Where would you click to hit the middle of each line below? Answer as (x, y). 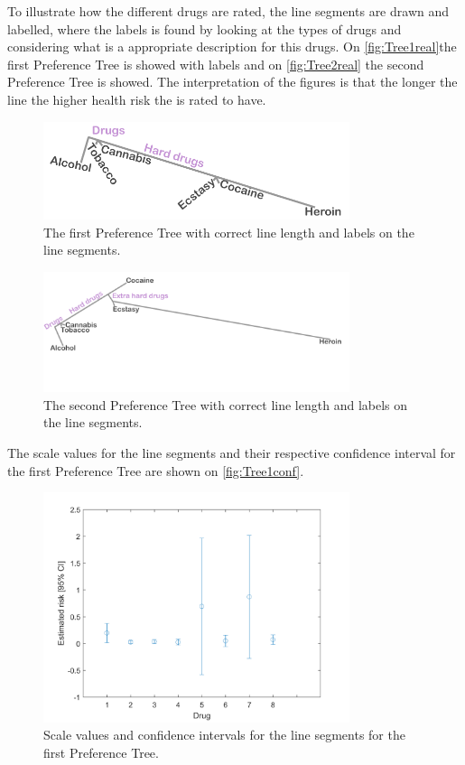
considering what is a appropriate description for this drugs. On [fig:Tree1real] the (232, 47)
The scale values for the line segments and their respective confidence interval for (232, 452)
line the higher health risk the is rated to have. (137, 99)
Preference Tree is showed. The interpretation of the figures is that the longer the (232, 82)
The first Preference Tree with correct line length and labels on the (229, 232)
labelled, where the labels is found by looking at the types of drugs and (205, 28)
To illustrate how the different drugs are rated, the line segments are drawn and (228, 11)
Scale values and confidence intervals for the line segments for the (224, 735)
